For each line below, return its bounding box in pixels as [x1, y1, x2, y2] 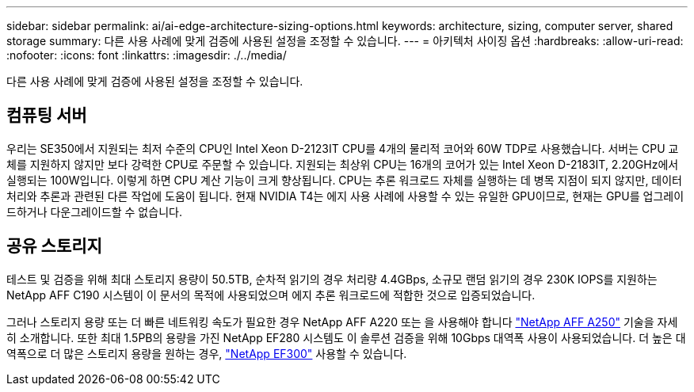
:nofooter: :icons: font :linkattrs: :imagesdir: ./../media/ [6, 48, 287, 62]
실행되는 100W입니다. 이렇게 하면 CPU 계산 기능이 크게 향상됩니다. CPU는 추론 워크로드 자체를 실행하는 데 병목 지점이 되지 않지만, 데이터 [6, 173, 682, 187]
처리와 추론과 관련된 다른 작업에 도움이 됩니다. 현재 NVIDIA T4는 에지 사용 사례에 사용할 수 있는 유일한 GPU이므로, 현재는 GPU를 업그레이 [6, 188, 684, 203]
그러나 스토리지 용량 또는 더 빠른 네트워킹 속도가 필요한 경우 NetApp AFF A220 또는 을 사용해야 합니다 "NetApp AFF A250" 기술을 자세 [6, 314, 678, 329]
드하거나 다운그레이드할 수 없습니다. [6, 204, 182, 219]
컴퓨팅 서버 [6, 105, 87, 126]
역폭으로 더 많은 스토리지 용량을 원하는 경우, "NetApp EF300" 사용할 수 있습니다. [6, 346, 407, 360]
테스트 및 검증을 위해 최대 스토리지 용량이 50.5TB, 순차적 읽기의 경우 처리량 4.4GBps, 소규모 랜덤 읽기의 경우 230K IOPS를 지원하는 [6, 272, 658, 286]
